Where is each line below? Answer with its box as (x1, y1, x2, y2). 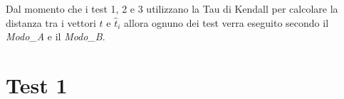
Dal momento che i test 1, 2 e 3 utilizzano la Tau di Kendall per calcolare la (6, 1, 338, 16)
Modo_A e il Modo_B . (6, 29, 105, 44)
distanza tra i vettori (6, 15, 96, 30)
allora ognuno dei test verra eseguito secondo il (124, 15, 329, 30)
